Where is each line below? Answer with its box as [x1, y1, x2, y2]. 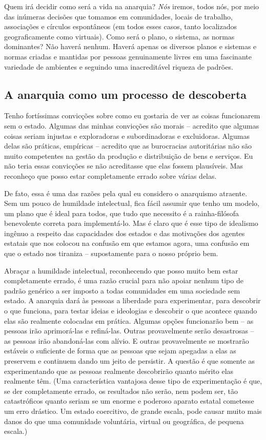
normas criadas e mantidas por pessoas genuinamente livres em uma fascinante [4, 51, 252, 61]
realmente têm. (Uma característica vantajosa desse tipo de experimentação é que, [4, 375, 262, 386]
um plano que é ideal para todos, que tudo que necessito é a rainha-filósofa [4, 207, 239, 218]
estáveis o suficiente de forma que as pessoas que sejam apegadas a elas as [4, 345, 236, 356]
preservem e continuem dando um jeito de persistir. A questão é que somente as [4, 355, 255, 366]
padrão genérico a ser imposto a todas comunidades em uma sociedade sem [4, 285, 240, 296]
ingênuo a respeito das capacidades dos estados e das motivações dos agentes [4, 227, 245, 238]
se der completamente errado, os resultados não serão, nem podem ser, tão [4, 385, 238, 396]
